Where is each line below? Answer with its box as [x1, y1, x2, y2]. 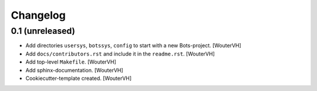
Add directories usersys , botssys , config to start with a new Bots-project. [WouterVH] [25, 42, 242, 49]
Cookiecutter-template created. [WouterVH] [25, 75, 132, 82]
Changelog [11, 9, 66, 22]
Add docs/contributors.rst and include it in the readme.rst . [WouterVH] [25, 50, 215, 57]
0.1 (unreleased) [11, 26, 76, 36]
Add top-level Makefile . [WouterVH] [25, 58, 117, 65]
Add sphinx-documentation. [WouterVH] [25, 66, 123, 73]
